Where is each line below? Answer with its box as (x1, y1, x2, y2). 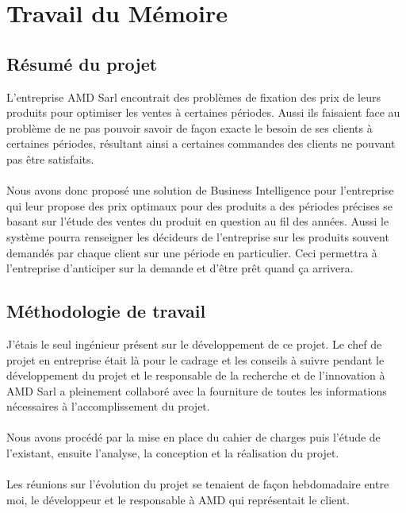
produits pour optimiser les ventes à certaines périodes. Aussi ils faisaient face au (6, 104, 400, 121)
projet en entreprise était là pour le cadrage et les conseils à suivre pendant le (6, 351, 385, 368)
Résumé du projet (6, 51, 158, 75)
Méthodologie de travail (6, 299, 206, 323)
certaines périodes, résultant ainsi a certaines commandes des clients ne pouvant (6, 135, 396, 152)
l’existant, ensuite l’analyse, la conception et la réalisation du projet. (6, 445, 339, 461)
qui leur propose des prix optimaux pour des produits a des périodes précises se (6, 197, 393, 214)
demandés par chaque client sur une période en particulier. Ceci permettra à (6, 244, 377, 260)
